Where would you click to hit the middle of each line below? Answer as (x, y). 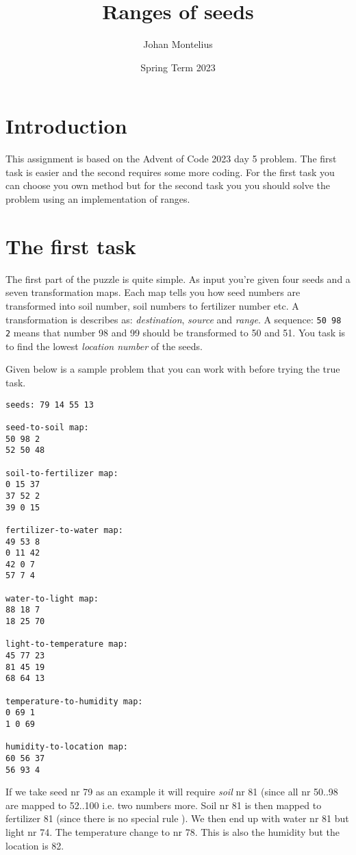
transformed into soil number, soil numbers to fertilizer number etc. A (152, 305)
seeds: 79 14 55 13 (50, 405)
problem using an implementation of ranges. (98, 199)
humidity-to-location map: (67, 747)
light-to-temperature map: (67, 644)
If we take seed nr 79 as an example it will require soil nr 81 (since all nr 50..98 (172, 792)
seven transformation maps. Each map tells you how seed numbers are (153, 292)
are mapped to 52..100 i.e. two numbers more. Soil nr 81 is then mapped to (164, 805)
